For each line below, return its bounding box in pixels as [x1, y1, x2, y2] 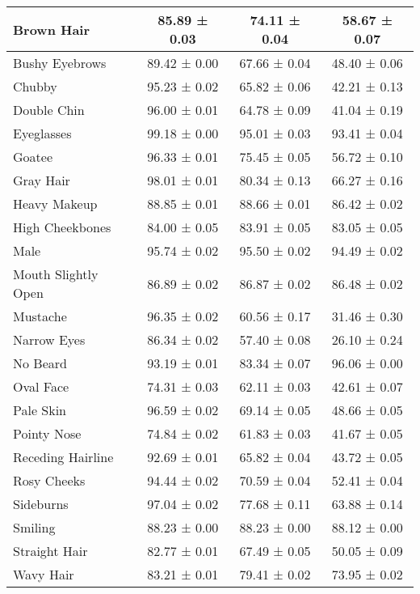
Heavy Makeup [13, 194, 98, 213]
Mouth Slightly [13, 265, 99, 283]
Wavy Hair [13, 565, 74, 583]
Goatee [13, 147, 52, 166]
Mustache [13, 307, 67, 325]
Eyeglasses [13, 124, 72, 142]
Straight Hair [13, 541, 88, 560]
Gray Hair [13, 171, 70, 189]
